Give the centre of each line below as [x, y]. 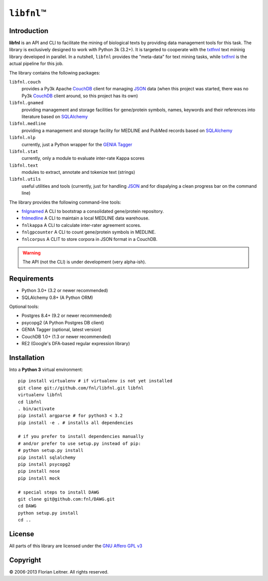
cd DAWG [27, 506]
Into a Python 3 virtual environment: [46, 369]
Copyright [25, 560]
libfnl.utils [25, 179]
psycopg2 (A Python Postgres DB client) [63, 322]
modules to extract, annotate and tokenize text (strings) [78, 172]
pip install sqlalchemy [47, 457]
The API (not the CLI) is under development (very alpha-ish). [84, 262]
